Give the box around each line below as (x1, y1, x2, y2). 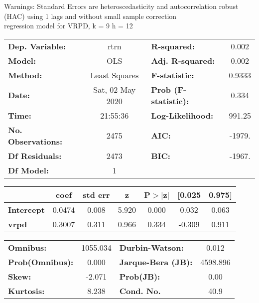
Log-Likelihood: (151, 109, 214, 121)
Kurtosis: (8, 285, 45, 297)
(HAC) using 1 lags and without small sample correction (4, 10, 177, 21)
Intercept (8, 203, 45, 215)
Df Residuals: (8, 150, 62, 161)
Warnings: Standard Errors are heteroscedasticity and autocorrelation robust (4, 1, 239, 11)
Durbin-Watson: (119, 241, 184, 253)
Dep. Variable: (8, 40, 66, 52)
